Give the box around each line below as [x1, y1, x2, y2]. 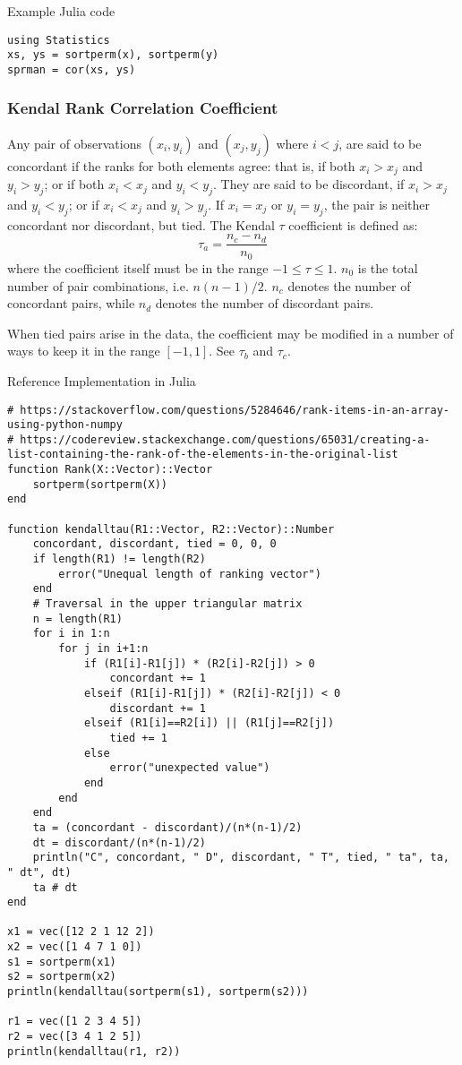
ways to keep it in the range [7, 341, 160, 360]
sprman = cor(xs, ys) [7, 63, 136, 76]
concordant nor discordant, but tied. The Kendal [7, 215, 275, 234]
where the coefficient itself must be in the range [7, 258, 269, 277]
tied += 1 [109, 731, 167, 744]
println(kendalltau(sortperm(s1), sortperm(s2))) [7, 985, 309, 999]
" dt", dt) [7, 865, 72, 879]
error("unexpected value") [109, 761, 270, 775]
